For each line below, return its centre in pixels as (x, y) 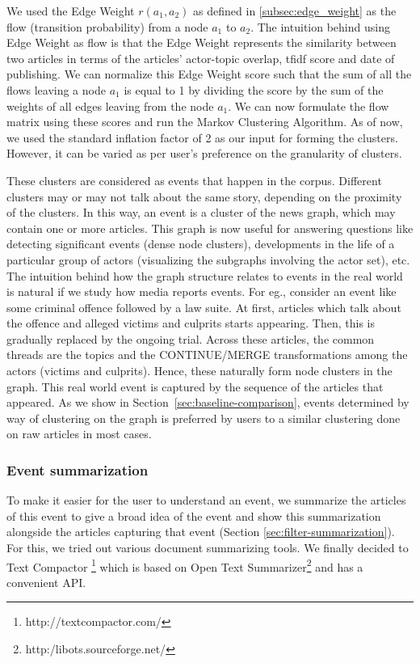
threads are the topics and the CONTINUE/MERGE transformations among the (207, 355)
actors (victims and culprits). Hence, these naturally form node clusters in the (199, 371)
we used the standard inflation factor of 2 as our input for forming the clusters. (202, 137)
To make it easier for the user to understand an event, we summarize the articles (206, 500)
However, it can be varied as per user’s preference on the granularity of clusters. (204, 153)
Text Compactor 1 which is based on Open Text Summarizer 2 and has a (185, 565)
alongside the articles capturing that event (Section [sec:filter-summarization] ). (201, 532)
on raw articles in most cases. (79, 434)
